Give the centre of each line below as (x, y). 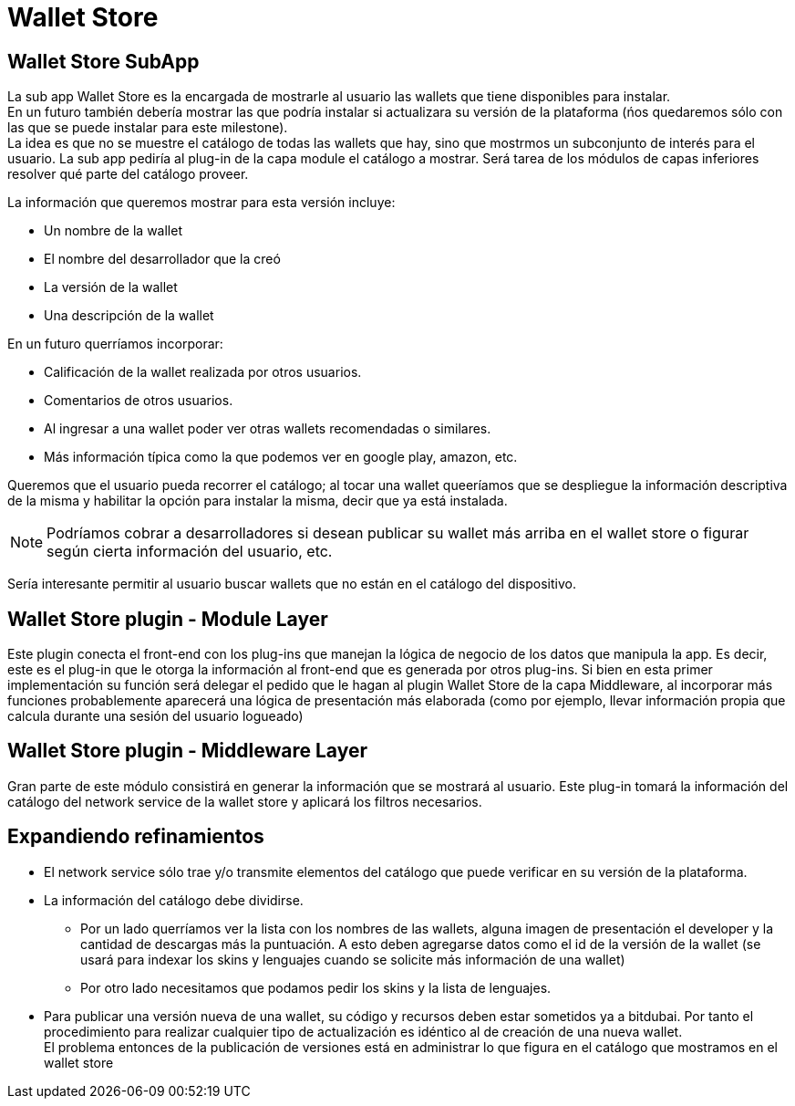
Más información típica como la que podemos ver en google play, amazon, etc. (281, 457)
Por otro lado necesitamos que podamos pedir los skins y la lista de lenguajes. (316, 987)
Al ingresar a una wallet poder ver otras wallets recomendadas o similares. (268, 429)
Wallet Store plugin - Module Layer (168, 619)
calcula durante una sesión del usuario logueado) (155, 716)
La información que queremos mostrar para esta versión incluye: (201, 203)
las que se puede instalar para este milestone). (148, 128)
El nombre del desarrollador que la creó (162, 259)
